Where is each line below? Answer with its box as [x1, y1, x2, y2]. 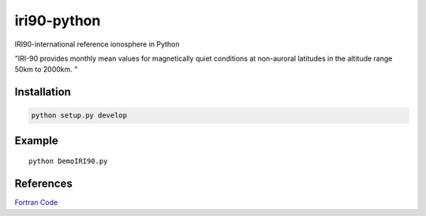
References [14, 177, 73, 191]
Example [14, 134, 58, 147]
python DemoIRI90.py [28, 157, 108, 166]
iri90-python [14, 12, 101, 29]
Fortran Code [14, 198, 58, 207]
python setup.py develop [31, 111, 128, 120]
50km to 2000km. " [14, 65, 78, 74]
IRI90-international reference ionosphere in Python [14, 39, 181, 49]
